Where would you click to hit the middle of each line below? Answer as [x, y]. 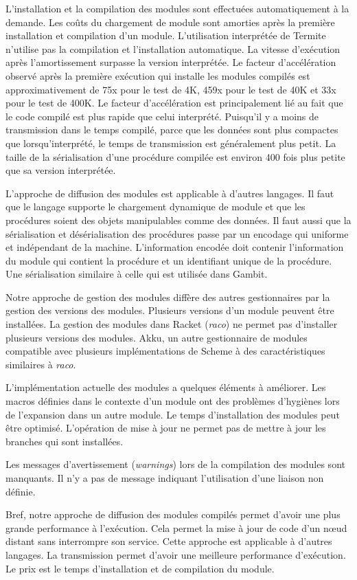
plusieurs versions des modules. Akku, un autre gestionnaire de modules [157, 337]
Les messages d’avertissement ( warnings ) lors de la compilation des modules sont [175, 464]
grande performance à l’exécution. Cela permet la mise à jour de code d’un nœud [176, 527]
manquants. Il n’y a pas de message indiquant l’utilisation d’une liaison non [165, 478]
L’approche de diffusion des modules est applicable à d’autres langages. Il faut [170, 193]
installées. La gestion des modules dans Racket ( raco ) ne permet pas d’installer [172, 324]
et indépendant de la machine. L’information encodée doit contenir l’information [175, 247]
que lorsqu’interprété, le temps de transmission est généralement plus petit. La [171, 143]
